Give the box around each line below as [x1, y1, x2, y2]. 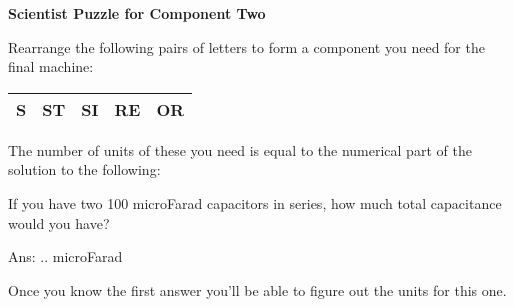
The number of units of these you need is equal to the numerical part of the [8, 139, 472, 160]
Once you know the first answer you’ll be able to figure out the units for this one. [8, 279, 507, 300]
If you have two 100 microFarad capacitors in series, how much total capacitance [8, 192, 502, 213]
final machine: [8, 56, 94, 77]
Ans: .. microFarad [8, 246, 123, 267]
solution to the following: [8, 159, 161, 180]
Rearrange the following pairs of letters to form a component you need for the [8, 36, 485, 57]
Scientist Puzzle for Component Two [8, 3, 266, 23]
